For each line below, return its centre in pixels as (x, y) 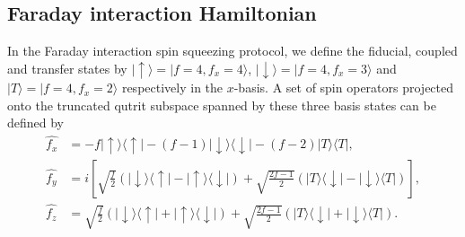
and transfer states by (67, 68)
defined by (36, 123)
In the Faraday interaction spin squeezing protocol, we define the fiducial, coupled (232, 51)
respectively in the (172, 88)
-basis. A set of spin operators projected (344, 88)
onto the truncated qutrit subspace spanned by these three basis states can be (222, 105)
